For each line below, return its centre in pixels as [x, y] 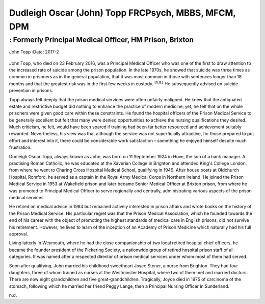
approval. [19, 234]
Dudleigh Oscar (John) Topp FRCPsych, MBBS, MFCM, [122, 13]
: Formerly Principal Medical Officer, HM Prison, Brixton [101, 40]
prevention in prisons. [31, 91]
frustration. [20, 147]
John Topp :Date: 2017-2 [34, 52]
